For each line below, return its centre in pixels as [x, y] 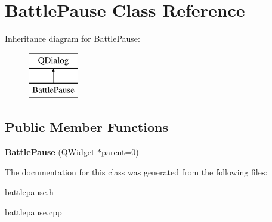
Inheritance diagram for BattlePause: [72, 38]
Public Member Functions [86, 127]
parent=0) [120, 152]
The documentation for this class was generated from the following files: [136, 172]
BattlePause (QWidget [50, 152]
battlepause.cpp [33, 212]
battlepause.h [29, 192]
